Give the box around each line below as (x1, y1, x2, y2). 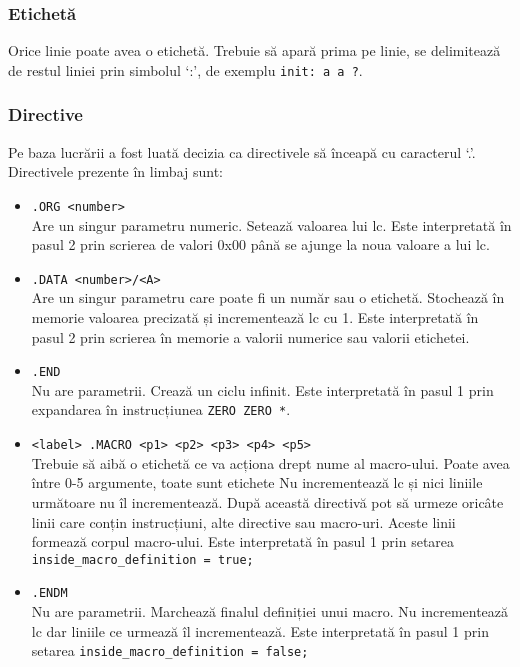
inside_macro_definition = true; (31, 552, 254, 567)
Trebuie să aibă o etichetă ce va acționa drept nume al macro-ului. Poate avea (31, 452, 510, 473)
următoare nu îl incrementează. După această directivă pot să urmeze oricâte (31, 491, 504, 512)
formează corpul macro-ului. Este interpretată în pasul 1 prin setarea (31, 531, 455, 552)
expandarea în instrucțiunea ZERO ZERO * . (31, 399, 291, 420)
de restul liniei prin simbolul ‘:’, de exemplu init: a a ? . (8, 59, 363, 80)
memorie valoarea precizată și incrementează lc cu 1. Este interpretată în (31, 306, 479, 327)
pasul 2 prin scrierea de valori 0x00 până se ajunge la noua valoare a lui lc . (31, 234, 490, 255)
